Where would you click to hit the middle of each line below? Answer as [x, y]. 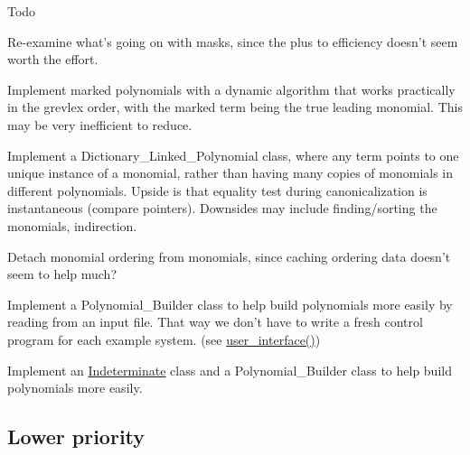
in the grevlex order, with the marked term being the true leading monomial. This [235, 107]
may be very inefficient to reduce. [100, 124]
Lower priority [76, 436]
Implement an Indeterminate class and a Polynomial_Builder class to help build [230, 370]
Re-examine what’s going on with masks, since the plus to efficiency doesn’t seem [233, 41]
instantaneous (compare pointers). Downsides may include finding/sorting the [222, 208]
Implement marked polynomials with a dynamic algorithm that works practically [231, 89]
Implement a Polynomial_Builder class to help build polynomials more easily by [230, 304]
